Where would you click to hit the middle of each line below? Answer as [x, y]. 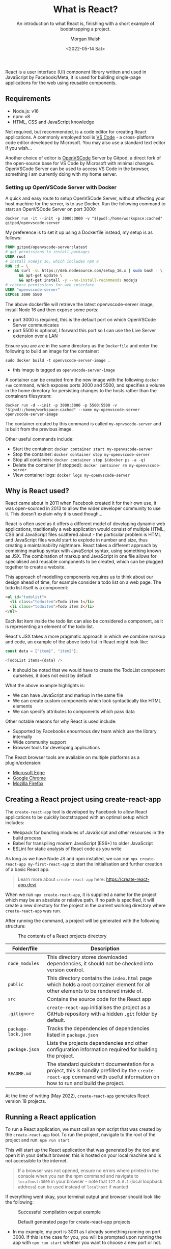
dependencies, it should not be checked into [100, 963]
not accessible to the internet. [36, 1161]
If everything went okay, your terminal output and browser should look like [83, 1197]
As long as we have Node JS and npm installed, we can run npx [72, 858]
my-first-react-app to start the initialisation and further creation [95, 864]
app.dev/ [27, 884]
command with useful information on [116, 1077]
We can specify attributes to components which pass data [74, 711]
